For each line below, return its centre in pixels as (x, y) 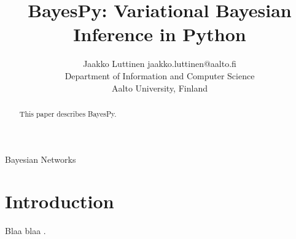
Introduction (60, 201)
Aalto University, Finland (160, 88)
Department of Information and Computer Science (160, 75)
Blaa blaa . (25, 231)
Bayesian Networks (41, 159)
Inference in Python (160, 34)
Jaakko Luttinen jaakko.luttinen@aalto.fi (160, 64)
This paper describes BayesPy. (68, 113)
